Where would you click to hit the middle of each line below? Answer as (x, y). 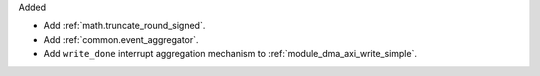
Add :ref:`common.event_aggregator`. (121, 39)
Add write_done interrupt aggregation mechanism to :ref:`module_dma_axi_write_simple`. (230, 54)
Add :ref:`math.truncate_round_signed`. (124, 26)
